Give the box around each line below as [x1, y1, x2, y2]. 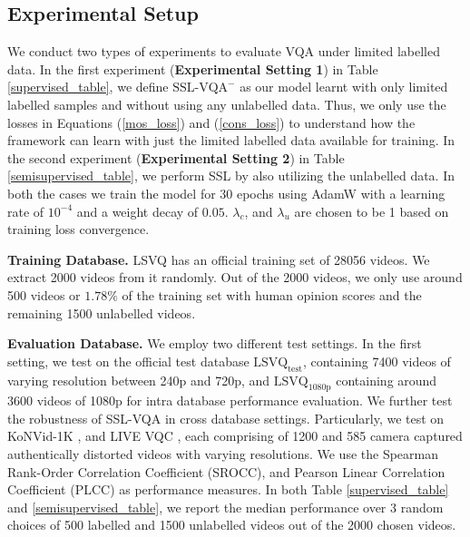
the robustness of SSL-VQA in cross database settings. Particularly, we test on [7, 408, 445, 427]
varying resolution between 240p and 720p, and [7, 370, 270, 389]
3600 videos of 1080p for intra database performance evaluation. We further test [7, 391, 453, 410]
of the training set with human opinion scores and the [122, 285, 422, 304]
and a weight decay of [76, 201, 199, 220]
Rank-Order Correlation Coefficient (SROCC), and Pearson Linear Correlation [7, 462, 446, 481]
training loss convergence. [7, 220, 150, 239]
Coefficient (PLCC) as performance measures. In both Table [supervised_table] [7, 480, 449, 499]
